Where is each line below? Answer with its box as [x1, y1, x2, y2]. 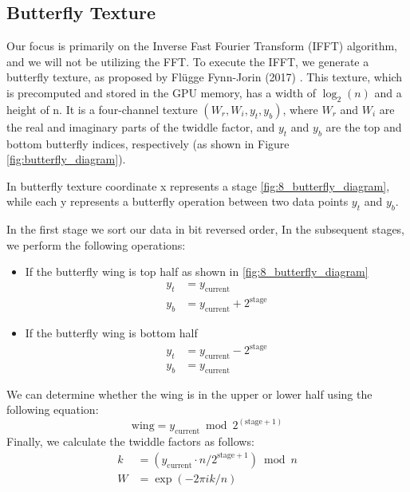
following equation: [6, 401, 99, 418]
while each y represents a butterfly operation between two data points [6, 193, 349, 210]
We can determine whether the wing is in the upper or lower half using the [6, 385, 373, 402]
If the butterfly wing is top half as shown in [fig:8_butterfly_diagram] [25, 263, 369, 280]
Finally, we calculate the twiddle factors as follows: [6, 433, 254, 450]
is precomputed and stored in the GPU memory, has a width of [6, 84, 316, 100]
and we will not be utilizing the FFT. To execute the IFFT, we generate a [6, 53, 369, 69]
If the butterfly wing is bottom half [25, 325, 198, 341]
